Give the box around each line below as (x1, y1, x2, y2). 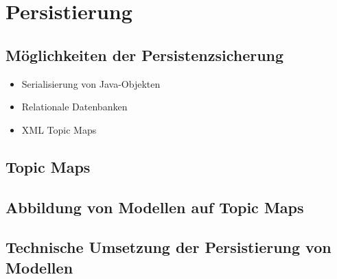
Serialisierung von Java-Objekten (21, 76, 161, 90)
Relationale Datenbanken (21, 99, 128, 114)
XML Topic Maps (21, 122, 97, 136)
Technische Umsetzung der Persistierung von (5, 236, 332, 258)
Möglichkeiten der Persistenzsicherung (5, 44, 284, 65)
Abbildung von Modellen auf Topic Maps (5, 196, 304, 217)
